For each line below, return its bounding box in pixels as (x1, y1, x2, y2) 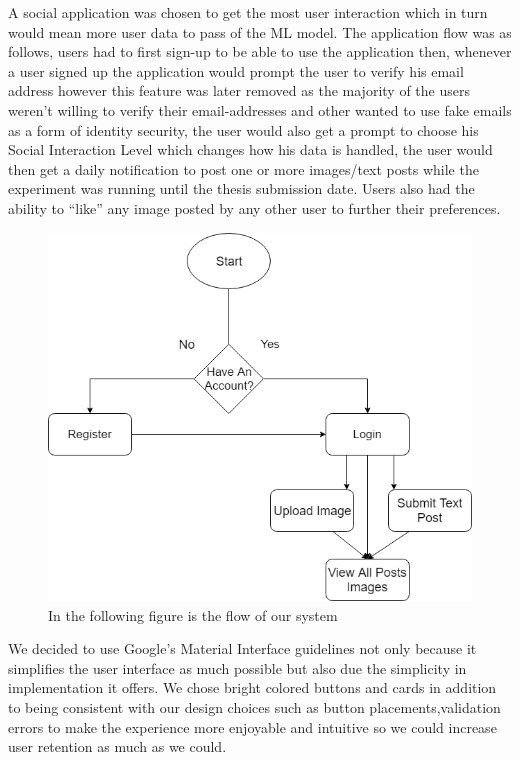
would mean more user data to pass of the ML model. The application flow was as (8, 21, 512, 42)
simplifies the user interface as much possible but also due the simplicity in (8, 657, 467, 678)
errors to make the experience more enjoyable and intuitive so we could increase (8, 716, 497, 737)
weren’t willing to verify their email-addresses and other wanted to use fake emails (8, 99, 512, 120)
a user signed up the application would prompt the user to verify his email (8, 60, 464, 81)
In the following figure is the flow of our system (48, 604, 338, 625)
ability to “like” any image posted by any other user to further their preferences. (8, 197, 501, 218)
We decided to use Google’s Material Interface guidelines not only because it (8, 638, 477, 659)
